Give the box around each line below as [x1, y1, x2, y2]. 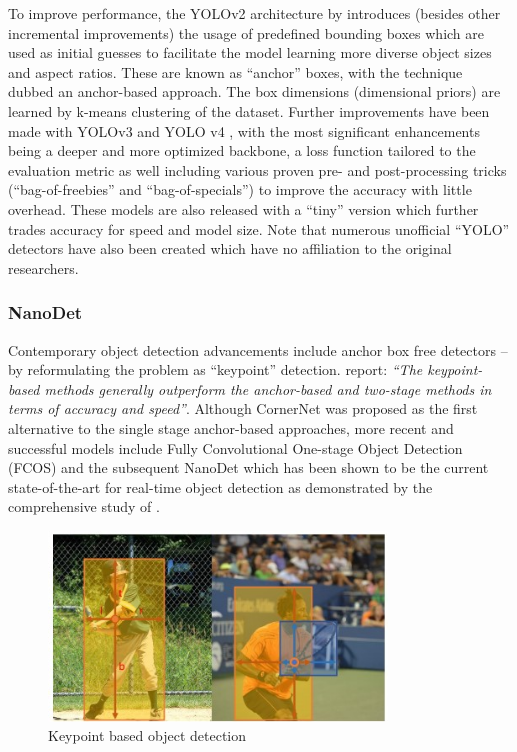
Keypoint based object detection [48, 725, 247, 746]
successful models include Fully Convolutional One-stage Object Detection [8, 437, 463, 458]
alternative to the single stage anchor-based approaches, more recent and [8, 417, 454, 438]
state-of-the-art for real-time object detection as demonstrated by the [8, 476, 433, 497]
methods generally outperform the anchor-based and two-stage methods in [44, 378, 492, 399]
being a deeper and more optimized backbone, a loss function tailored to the [8, 140, 476, 161]
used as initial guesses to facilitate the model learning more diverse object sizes [8, 42, 492, 63]
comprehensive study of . [8, 496, 160, 517]
